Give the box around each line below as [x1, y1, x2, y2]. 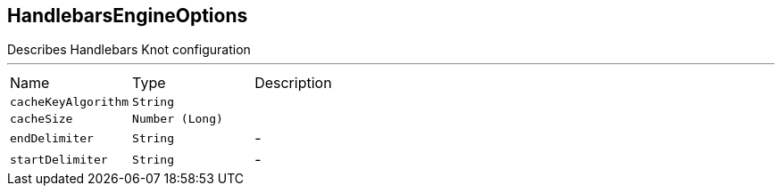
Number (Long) [132, 112, 223, 126]
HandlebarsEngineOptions [7, 4, 248, 27]
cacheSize [10, 112, 73, 126]
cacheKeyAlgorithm [10, 95, 129, 109]
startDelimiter [10, 152, 108, 166]
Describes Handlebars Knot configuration [7, 42, 251, 58]
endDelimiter [10, 131, 94, 145]
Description [254, 74, 332, 92]
